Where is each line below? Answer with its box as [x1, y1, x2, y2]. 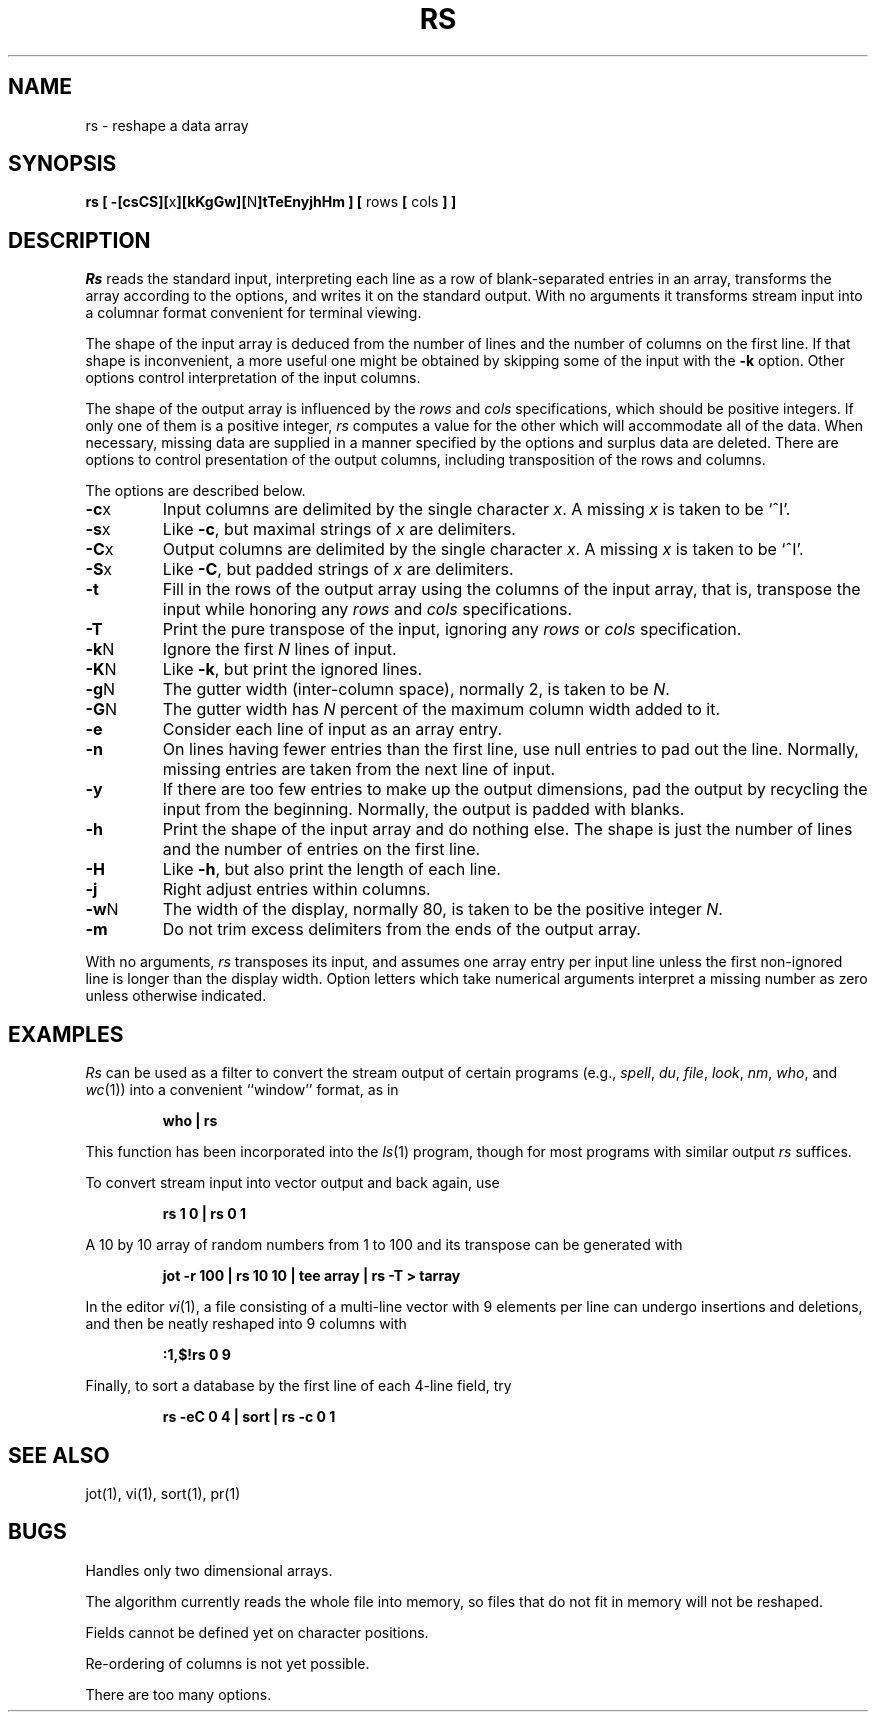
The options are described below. [85, 482, 306, 500]
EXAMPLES [8, 1021, 124, 1047]
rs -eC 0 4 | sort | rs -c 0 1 [162, 1408, 336, 1426]
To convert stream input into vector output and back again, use [85, 1174, 500, 1192]
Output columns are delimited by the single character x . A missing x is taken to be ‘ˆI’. [162, 539, 804, 560]
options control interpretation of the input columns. [85, 369, 421, 387]
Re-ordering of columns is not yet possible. [85, 1654, 370, 1672]
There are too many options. [85, 1685, 272, 1703]
